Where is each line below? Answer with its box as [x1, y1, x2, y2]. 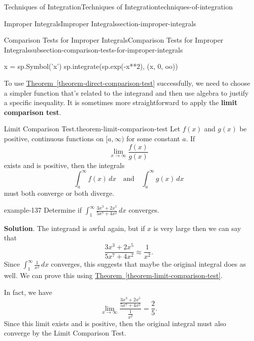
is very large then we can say [153, 223, 241, 233]
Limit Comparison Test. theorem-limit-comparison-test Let [4, 123, 180, 134]
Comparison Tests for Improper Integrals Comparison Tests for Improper [4, 35, 223, 45]
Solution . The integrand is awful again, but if [4, 223, 145, 233]
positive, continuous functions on [4, 133, 103, 143]
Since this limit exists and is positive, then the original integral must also [4, 318, 226, 328]
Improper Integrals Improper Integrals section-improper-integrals [4, 18, 197, 28]
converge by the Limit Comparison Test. [4, 328, 126, 338]
